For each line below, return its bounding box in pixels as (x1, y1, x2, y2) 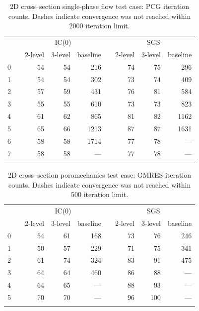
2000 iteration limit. (69, 20, 130, 31)
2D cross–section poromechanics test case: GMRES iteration (8, 169, 192, 180)
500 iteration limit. (71, 189, 129, 200)
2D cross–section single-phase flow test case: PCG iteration (10, 1, 190, 11)
